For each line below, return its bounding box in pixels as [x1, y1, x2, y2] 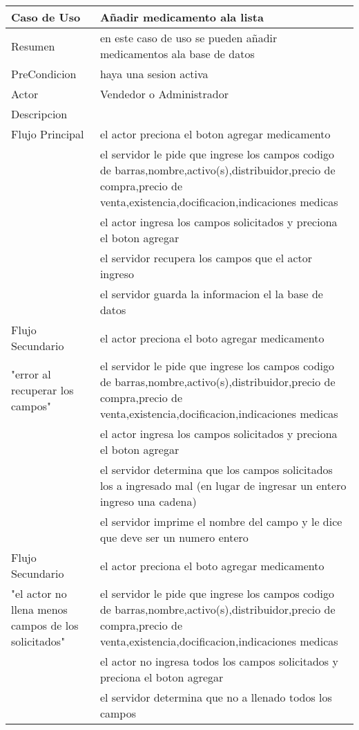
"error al [11, 365, 51, 382]
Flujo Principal [11, 126, 84, 142]
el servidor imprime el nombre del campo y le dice [99, 513, 342, 529]
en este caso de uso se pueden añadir [99, 30, 278, 46]
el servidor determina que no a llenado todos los [99, 689, 332, 705]
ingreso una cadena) [99, 493, 197, 509]
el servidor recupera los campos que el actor [99, 250, 313, 266]
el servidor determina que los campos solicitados [99, 462, 333, 477]
